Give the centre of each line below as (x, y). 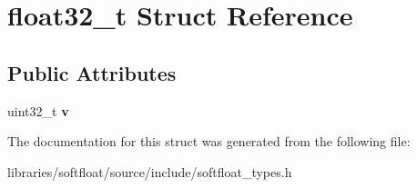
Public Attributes (92, 72)
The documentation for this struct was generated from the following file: (209, 141)
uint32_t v (38, 110)
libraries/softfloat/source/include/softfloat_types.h (150, 171)
